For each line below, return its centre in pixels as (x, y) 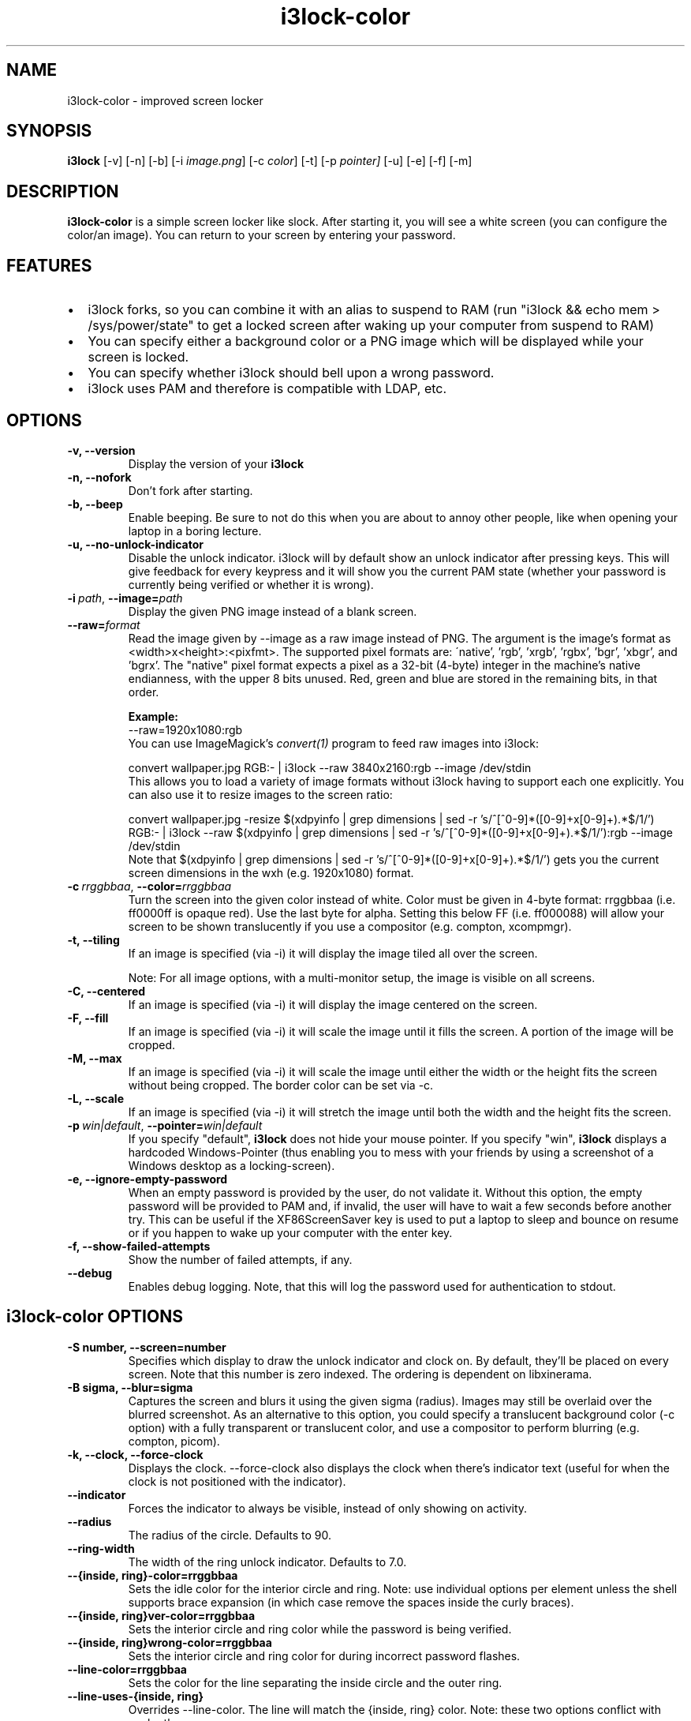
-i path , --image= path (125, 598)
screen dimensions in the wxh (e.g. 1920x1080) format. (271, 872)
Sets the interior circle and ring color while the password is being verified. (320, 1629)
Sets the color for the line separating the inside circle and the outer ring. (315, 1682)
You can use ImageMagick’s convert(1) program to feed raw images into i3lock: (333, 743)
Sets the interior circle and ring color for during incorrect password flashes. (324, 1655)
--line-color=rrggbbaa (127, 1669)
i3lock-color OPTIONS (95, 1317)
